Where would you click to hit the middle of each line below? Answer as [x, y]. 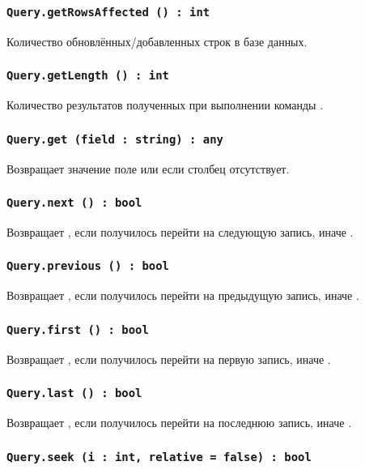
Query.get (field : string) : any [115, 139]
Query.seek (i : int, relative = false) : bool [159, 457]
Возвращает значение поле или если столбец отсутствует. [148, 168]
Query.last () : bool [74, 393]
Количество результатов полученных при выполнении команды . [165, 105]
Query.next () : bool [74, 203]
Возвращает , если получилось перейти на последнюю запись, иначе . [179, 423]
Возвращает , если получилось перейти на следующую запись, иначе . [180, 231]
